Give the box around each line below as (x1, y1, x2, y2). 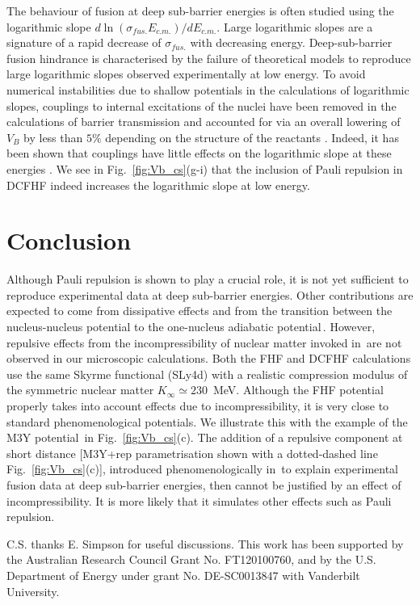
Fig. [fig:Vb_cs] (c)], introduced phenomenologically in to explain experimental (6, 460, 398, 477)
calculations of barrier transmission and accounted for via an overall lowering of (6, 113, 401, 130)
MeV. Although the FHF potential (212, 381, 384, 398)
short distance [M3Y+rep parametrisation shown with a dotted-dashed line (6, 444, 378, 461)
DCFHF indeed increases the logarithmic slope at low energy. (6, 176, 310, 193)
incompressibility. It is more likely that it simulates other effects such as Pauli (6, 492, 392, 509)
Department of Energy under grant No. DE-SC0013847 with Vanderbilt (6, 566, 360, 583)
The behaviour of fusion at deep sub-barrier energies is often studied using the (6, 2, 394, 19)
